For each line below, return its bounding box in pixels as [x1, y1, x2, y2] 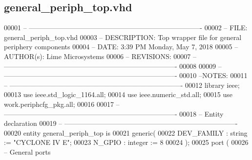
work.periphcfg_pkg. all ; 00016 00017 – [4, 99, 120, 109]
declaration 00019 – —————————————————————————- [4, 118, 238, 128]
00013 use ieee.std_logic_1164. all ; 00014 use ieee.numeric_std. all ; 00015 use [4, 89, 232, 100]
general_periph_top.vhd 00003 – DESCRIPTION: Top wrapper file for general [4, 32, 242, 42]
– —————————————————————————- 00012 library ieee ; [4, 80, 240, 90]
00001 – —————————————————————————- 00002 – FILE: [4, 22, 248, 33]
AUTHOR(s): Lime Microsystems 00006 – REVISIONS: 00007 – [4, 51, 196, 61]
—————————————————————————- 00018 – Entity [4, 108, 224, 119]
